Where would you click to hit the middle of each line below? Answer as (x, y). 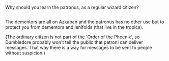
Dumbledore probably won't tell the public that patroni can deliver (74, 42)
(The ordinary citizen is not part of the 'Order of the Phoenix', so (73, 37)
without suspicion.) (25, 53)
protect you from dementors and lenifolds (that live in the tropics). (74, 27)
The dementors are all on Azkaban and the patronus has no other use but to (85, 22)
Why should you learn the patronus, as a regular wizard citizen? (72, 7)
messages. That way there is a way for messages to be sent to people (79, 48)
